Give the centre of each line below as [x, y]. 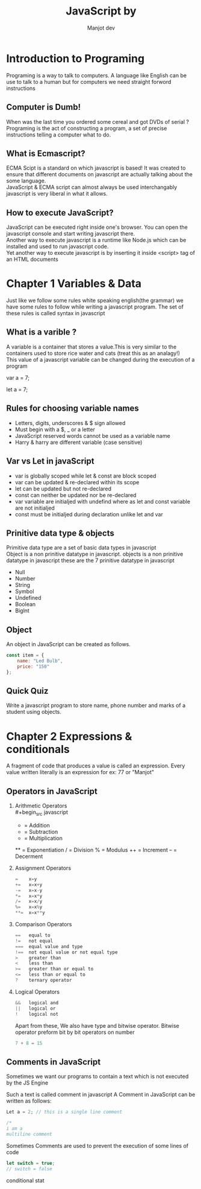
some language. [26, 181]
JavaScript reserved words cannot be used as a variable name [92, 435]
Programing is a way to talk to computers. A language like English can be [97, 75]
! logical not [37, 1014]
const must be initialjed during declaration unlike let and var [89, 514]
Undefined [28, 598]
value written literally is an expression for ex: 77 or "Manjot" [80, 772]
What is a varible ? [42, 332]
